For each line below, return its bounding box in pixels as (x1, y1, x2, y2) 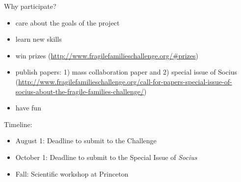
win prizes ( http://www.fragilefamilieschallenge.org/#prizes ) (15, 50, 198, 60)
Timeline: (4, 119, 32, 129)
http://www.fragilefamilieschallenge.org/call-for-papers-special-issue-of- (18, 76, 232, 86)
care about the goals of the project (15, 17, 120, 27)
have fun (15, 103, 41, 113)
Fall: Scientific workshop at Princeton (15, 168, 129, 179)
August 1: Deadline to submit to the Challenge (15, 135, 157, 146)
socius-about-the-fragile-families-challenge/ (15, 86, 144, 96)
